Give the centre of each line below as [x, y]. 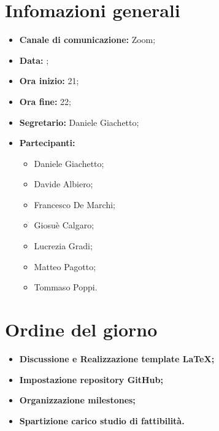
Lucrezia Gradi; [63, 246]
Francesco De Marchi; [75, 204]
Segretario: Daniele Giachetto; [79, 122]
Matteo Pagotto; [65, 266]
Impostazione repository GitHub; [91, 379]
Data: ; [34, 60]
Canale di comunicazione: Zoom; [87, 40]
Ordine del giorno [81, 329]
